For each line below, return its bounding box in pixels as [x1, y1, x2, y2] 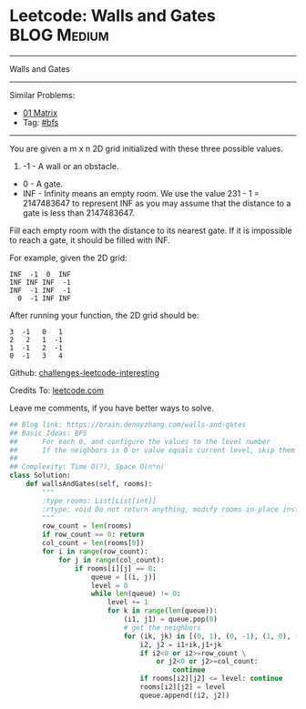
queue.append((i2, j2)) [139, 691, 230, 700]
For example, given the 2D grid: [9, 252, 127, 263]
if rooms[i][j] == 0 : [74, 563, 157, 573]
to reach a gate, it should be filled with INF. [9, 234, 170, 246]
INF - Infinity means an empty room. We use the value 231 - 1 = [22, 187, 260, 198]
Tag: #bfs [22, 116, 59, 127]
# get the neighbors [123, 623, 202, 633]
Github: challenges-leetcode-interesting [9, 367, 159, 378]
